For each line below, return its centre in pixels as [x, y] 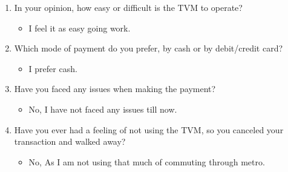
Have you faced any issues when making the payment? [115, 89]
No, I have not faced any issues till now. [103, 109]
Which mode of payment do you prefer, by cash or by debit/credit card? [149, 48]
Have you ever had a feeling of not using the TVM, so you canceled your [149, 129]
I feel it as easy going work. [80, 28]
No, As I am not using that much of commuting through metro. [147, 161]
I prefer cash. [53, 68]
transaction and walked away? [70, 141]
